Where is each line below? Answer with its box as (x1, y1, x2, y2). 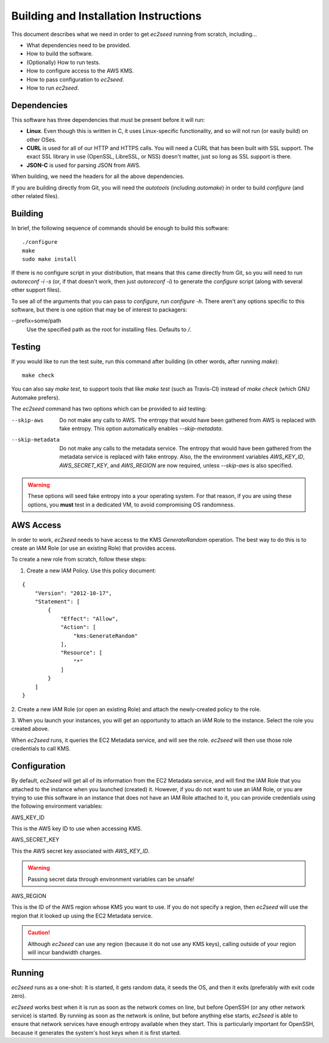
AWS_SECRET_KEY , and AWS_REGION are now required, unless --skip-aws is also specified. (59, 461, 293, 469)
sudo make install (22, 256, 77, 262)
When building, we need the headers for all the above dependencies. (11, 173, 185, 180)
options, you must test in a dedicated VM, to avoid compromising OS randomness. (27, 500, 235, 508)
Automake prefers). (11, 394, 60, 401)
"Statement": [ (34, 598, 80, 605)
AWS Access (11, 520, 62, 530)
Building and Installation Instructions (11, 9, 202, 23)
